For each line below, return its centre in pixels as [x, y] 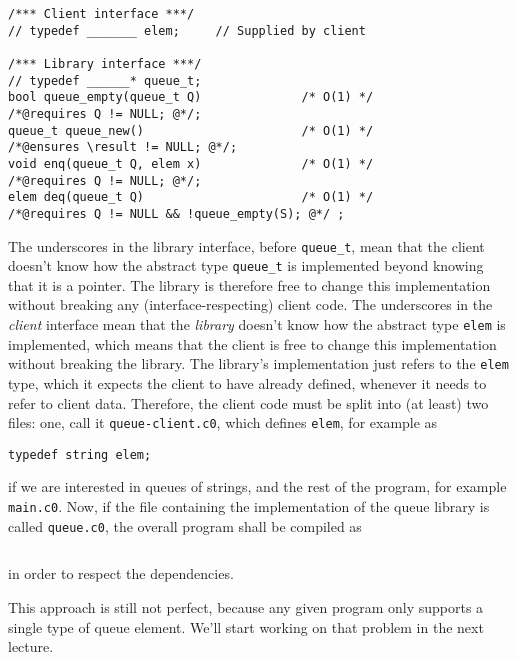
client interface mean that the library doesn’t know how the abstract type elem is [257, 324]
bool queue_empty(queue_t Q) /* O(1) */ [191, 97]
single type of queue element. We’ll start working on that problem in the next [246, 626]
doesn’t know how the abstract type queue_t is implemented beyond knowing [246, 265]
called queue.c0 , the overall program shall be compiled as [185, 525]
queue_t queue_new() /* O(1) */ [191, 130]
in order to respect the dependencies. [121, 573]
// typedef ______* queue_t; [105, 80]
